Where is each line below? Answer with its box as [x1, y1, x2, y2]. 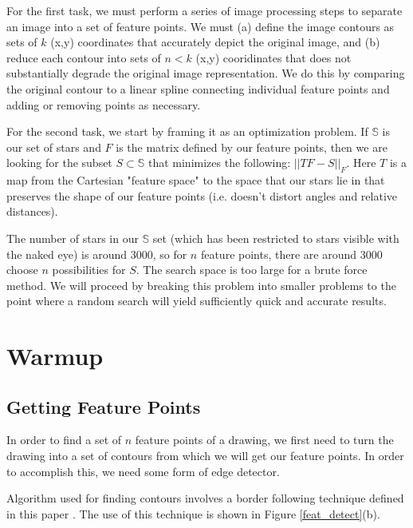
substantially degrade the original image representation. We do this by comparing [6, 65, 405, 81]
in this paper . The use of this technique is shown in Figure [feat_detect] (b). [6, 505, 380, 522]
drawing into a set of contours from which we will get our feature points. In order [6, 447, 404, 464]
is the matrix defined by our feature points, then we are [116, 138, 387, 155]
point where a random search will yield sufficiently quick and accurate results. [6, 292, 387, 309]
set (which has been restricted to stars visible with [152, 229, 399, 246]
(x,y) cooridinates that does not [195, 49, 352, 66]
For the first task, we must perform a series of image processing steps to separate [6, 2, 403, 18]
